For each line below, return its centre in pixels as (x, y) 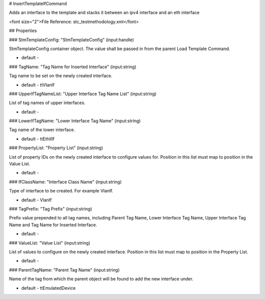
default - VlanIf (37, 200)
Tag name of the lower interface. (42, 130)
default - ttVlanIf (38, 85)
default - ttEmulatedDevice (49, 288)
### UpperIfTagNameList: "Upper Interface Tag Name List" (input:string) (83, 94)
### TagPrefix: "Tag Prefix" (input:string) (51, 209)
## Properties (23, 31)
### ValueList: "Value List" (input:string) (50, 243)
